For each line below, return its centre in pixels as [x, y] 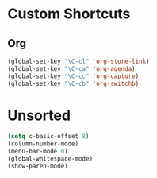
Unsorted [39, 115]
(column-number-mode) [43, 144]
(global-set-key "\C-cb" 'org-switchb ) [73, 83]
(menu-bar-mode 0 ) [38, 152]
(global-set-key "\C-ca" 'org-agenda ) [71, 68]
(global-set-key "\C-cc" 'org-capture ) [73, 76]
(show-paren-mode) [38, 166]
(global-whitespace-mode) [50, 159]
